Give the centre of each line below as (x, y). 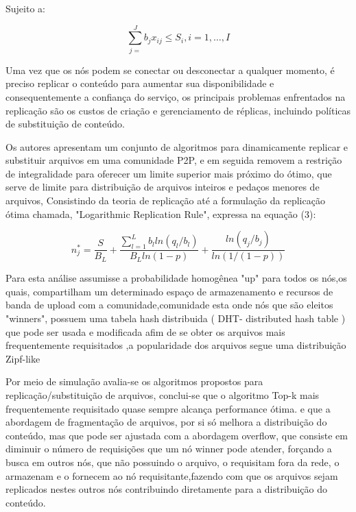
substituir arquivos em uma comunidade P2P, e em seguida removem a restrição (174, 160)
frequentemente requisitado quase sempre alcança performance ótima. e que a (168, 408)
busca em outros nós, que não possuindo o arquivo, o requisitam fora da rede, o (173, 462)
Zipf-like (23, 358)
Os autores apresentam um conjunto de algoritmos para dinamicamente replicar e (177, 146)
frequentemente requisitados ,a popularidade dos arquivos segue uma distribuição (176, 345)
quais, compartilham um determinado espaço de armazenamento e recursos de (169, 291)
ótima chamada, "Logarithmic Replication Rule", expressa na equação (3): (161, 214)
